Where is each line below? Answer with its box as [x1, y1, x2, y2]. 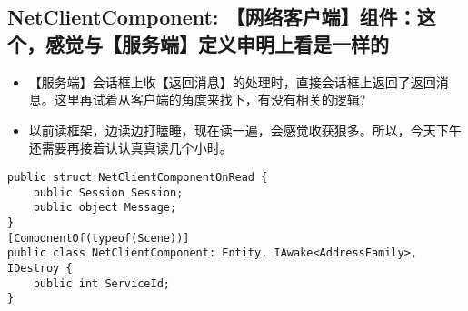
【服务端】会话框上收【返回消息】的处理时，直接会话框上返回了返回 [28, 72, 436, 91]
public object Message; [33, 201, 177, 215]
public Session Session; [33, 186, 184, 199]
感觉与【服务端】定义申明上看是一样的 [45, 29, 389, 57]
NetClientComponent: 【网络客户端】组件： [7, 3, 417, 31]
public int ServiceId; [33, 276, 170, 290]
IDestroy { [7, 261, 73, 275]
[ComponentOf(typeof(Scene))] [7, 231, 190, 245]
